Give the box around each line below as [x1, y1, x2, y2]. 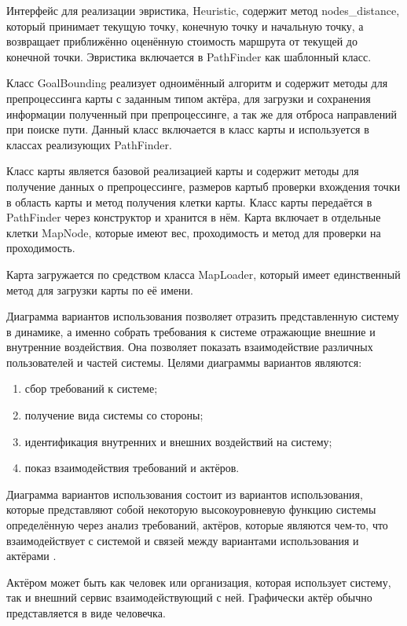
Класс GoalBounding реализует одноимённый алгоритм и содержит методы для [6, 75, 388, 91]
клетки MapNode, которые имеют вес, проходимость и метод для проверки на [6, 224, 381, 240]
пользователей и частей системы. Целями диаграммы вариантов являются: [6, 353, 362, 370]
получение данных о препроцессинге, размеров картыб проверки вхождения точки [6, 178, 401, 194]
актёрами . [6, 547, 57, 564]
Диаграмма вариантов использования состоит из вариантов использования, [6, 485, 363, 502]
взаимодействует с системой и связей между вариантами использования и [6, 532, 359, 548]
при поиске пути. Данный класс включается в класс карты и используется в [6, 121, 369, 137]
